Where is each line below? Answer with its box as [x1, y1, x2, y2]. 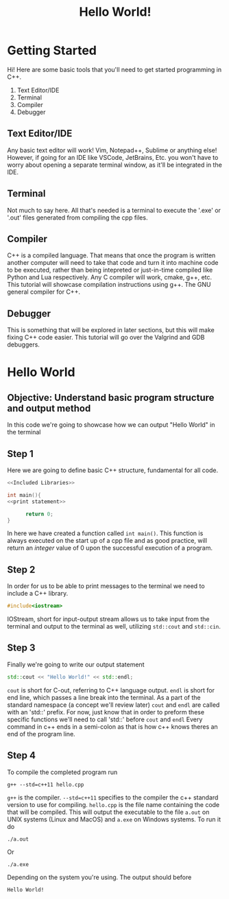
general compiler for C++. [7, 288, 81, 296]
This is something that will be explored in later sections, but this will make [7, 326, 215, 334]
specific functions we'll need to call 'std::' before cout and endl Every [7, 715, 203, 723]
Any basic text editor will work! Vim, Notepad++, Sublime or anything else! [7, 145, 217, 154]
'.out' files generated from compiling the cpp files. [7, 213, 148, 222]
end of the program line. [7, 729, 75, 738]
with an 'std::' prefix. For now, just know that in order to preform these [7, 708, 204, 716]
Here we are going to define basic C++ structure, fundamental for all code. [7, 466, 218, 474]
